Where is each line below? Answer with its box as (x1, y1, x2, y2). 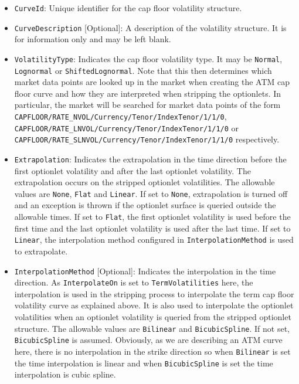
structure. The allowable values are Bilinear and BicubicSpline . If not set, (14, 322, 290, 334)
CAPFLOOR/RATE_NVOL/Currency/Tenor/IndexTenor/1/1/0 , (14, 110, 227, 122)
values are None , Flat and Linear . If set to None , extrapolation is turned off (14, 187, 288, 199)
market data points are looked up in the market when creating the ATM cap (14, 76, 290, 88)
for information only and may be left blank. (14, 33, 171, 45)
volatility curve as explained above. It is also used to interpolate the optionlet (14, 299, 294, 311)
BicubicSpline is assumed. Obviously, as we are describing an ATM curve (14, 334, 283, 346)
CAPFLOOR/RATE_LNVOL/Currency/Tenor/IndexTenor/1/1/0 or (14, 121, 239, 134)
